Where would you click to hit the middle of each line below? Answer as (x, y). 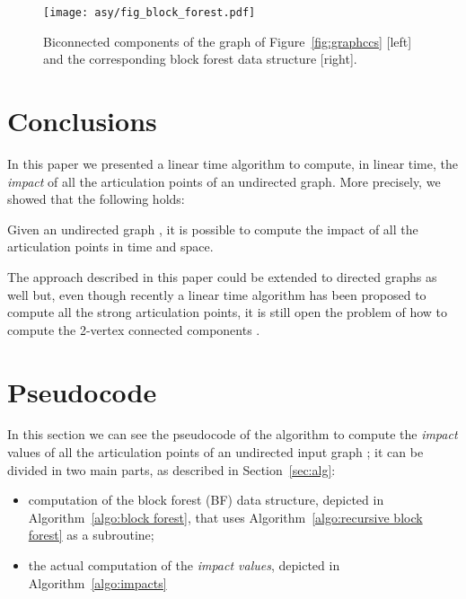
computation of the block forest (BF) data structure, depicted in (206, 500)
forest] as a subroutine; (91, 535)
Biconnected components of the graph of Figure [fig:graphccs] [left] (228, 41)
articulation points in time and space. (110, 247)
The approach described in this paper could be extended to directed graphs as (222, 276)
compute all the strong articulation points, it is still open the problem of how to (228, 312)
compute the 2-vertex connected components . (134, 329)
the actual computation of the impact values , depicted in (184, 565)
